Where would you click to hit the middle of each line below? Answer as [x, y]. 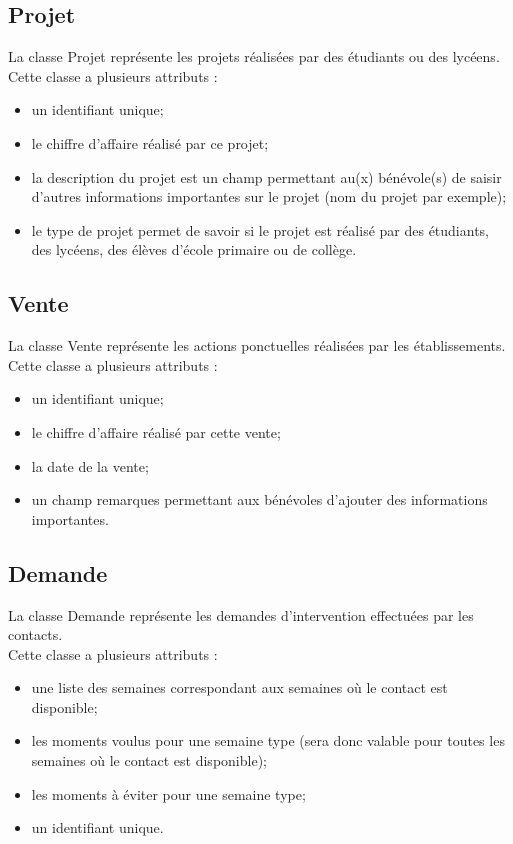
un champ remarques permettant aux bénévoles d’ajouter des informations [259, 499]
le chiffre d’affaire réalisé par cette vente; [156, 431]
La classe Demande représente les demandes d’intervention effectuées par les [241, 614]
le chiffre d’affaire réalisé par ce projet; [150, 142]
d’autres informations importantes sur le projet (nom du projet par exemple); [269, 196]
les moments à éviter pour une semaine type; [168, 793]
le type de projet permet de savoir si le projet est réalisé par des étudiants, [260, 229]
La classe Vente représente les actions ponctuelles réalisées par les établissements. [257, 345]
